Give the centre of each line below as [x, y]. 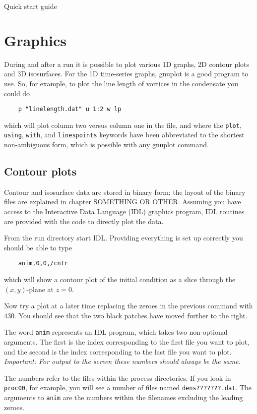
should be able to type [38, 247]
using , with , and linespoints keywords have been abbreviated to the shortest [124, 135]
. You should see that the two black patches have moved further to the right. [131, 315]
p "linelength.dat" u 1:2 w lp [70, 109]
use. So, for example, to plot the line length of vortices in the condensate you [121, 83]
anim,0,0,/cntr [43, 264]
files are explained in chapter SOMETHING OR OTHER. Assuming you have [123, 202]
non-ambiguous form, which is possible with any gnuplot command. [106, 145]
